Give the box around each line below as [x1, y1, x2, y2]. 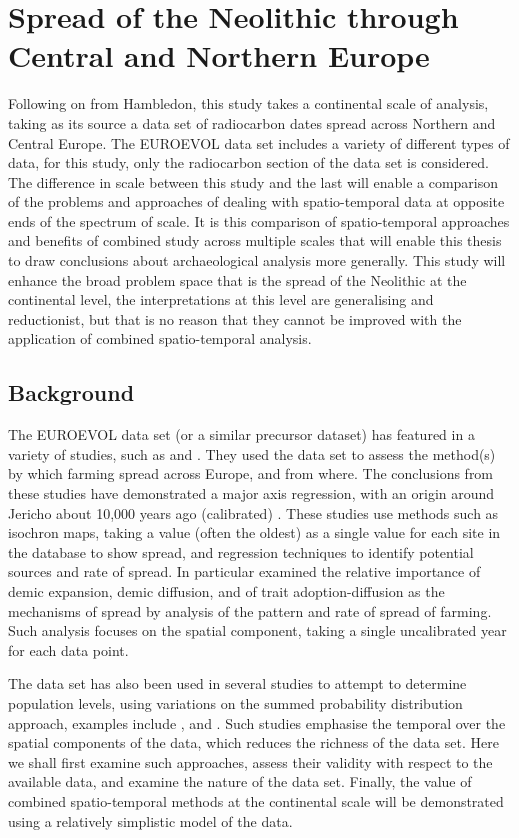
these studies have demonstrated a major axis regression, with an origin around [8, 483, 495, 504]
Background [8, 377, 135, 408]
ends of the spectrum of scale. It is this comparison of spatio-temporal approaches [8, 210, 510, 231]
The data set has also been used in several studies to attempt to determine [8, 673, 467, 694]
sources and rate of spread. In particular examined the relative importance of [8, 561, 481, 582]
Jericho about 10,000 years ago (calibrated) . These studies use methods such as [8, 502, 499, 523]
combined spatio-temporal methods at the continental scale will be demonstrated [8, 790, 504, 811]
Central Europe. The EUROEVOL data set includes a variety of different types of [8, 132, 510, 153]
